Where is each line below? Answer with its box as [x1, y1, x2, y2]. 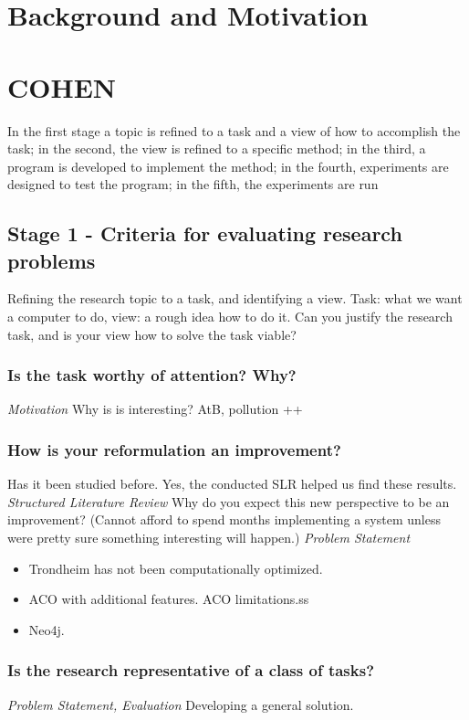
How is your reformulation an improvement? [7, 438, 341, 461]
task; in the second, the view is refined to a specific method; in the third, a [7, 139, 426, 158]
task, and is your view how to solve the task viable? [7, 324, 297, 344]
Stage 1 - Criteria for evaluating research [7, 219, 402, 248]
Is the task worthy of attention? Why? [7, 364, 297, 386]
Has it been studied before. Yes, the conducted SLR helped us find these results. [7, 474, 457, 493]
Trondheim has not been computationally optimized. [28, 558, 323, 577]
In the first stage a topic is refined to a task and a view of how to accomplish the [7, 121, 461, 140]
